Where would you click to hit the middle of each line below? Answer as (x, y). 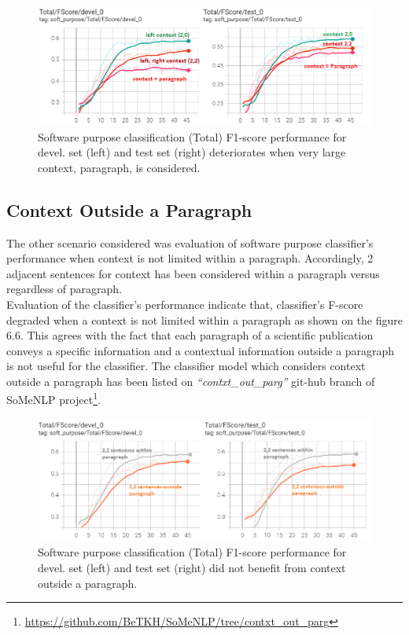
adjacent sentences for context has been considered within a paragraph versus (193, 273)
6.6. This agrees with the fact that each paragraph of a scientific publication (190, 335)
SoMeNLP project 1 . (53, 398)
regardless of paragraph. (64, 289)
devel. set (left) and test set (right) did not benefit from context (192, 568)
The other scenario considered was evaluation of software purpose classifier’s (190, 242)
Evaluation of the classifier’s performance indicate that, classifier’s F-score (185, 304)
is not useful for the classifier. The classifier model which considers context (186, 366)
